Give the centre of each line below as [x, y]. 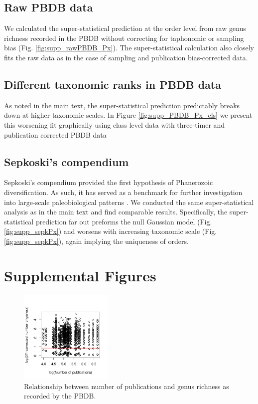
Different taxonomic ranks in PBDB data [113, 84]
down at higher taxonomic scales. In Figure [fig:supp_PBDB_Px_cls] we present [128, 115]
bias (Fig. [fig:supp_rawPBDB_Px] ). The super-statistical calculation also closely [129, 48]
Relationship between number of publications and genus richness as [127, 386]
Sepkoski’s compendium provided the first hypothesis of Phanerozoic [109, 182]
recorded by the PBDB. [60, 396]
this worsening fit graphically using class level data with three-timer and [115, 124]
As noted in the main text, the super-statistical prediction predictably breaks [122, 105]
